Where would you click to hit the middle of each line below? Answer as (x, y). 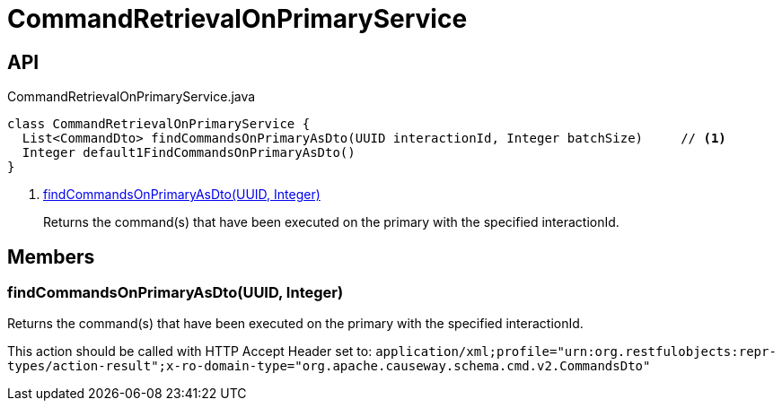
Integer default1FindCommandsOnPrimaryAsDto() (189, 153)
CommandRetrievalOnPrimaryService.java (132, 97)
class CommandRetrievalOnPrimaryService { (159, 124)
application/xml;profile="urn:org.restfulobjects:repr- (576, 352)
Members (51, 256)
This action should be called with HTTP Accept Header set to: (190, 352)
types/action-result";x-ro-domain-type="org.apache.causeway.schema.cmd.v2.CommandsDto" (329, 366)
